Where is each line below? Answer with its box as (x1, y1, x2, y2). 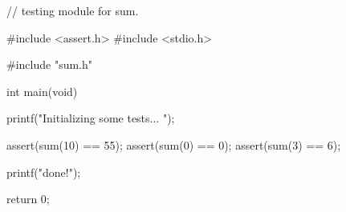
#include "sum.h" (6, 56, 93, 73)
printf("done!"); (6, 163, 81, 180)
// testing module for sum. (6, 2, 139, 18)
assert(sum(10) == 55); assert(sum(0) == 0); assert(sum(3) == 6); (6, 136, 341, 153)
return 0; (6, 190, 50, 207)
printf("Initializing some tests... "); (6, 110, 175, 126)
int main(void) (6, 82, 78, 99)
